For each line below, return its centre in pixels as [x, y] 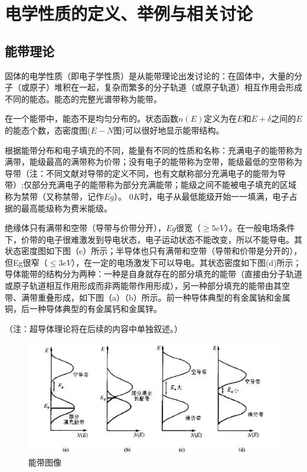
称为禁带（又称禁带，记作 [54, 196]
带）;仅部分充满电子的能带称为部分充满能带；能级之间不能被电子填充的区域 [151, 185]
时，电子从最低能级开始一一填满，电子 [215, 196]
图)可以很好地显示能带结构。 [169, 130]
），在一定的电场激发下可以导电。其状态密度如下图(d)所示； [186, 262]
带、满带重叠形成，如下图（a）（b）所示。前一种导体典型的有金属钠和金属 [148, 297]
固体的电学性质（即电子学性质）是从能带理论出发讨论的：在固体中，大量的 [149, 75]
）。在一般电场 [252, 228]
